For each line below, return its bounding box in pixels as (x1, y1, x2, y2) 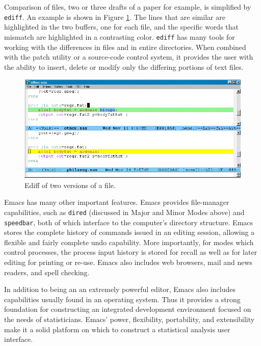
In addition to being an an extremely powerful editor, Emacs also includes (4, 284, 236, 295)
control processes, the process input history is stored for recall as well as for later (4, 247, 257, 257)
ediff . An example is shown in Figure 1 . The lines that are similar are (4, 11, 225, 22)
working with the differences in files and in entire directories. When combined (4, 41, 246, 52)
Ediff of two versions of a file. (24, 179, 116, 190)
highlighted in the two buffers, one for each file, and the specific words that (4, 21, 239, 32)
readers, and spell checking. (4, 267, 90, 277)
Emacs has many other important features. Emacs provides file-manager (4, 197, 229, 207)
